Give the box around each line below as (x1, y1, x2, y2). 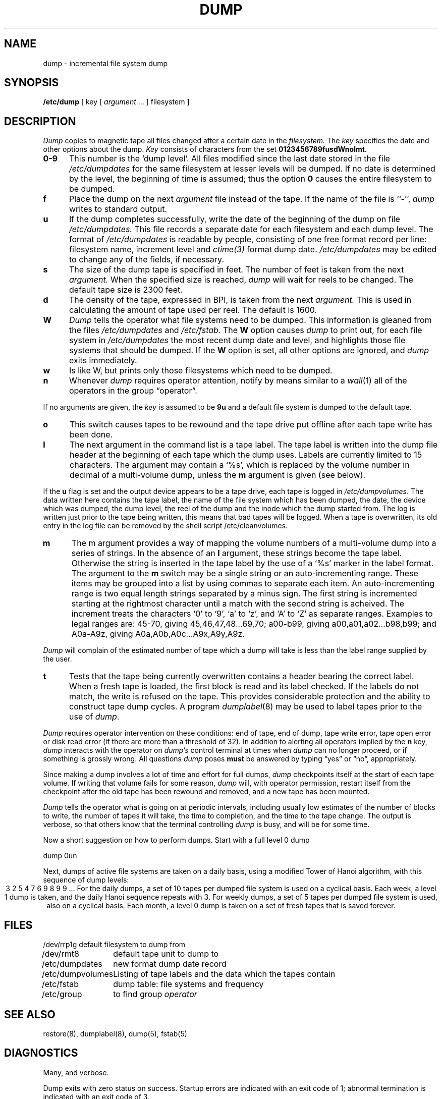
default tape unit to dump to (113, 949, 219, 959)
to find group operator (113, 989, 197, 1000)
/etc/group (41, 989, 82, 1000)
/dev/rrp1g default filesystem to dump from (43, 940, 186, 949)
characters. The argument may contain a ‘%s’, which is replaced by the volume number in (70, 460, 410, 470)
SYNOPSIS (4, 76, 59, 89)
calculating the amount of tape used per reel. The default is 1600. (69, 305, 317, 315)
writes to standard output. (69, 204, 168, 214)
